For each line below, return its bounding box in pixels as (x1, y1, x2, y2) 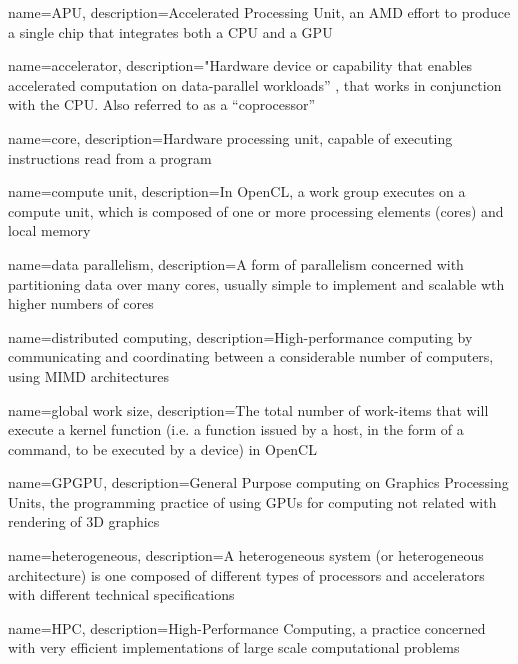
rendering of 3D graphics (8, 511, 160, 532)
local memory (8, 220, 91, 241)
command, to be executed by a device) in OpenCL (8, 438, 317, 459)
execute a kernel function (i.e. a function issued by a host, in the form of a (8, 419, 464, 440)
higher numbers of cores (8, 293, 154, 314)
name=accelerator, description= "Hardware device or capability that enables (8, 55, 473, 76)
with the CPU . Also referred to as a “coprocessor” (8, 94, 316, 115)
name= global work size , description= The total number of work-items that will (8, 399, 489, 420)
